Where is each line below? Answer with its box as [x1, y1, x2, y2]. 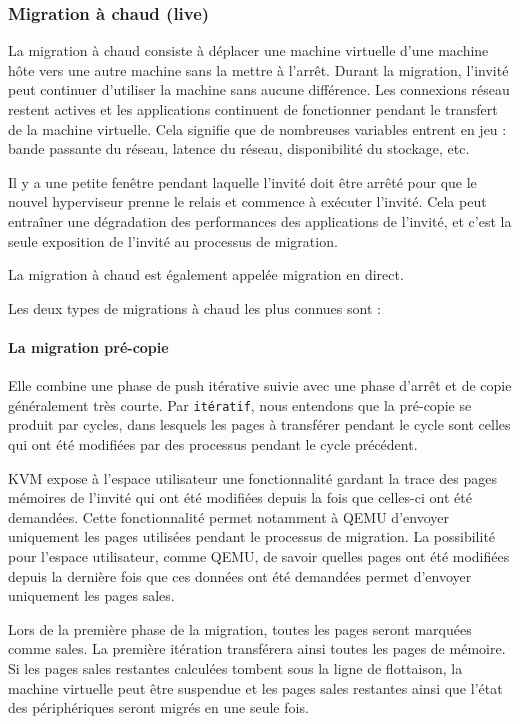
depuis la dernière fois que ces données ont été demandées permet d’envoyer [8, 565, 472, 586]
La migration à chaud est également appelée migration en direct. [8, 264, 404, 285]
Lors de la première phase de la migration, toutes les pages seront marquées [8, 618, 472, 639]
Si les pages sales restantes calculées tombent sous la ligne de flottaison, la [8, 657, 463, 678]
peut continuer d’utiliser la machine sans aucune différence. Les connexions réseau [8, 79, 510, 100]
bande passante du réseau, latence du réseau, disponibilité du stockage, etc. [8, 138, 470, 159]
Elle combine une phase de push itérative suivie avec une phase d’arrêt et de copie [8, 375, 512, 396]
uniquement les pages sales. [8, 585, 175, 606]
